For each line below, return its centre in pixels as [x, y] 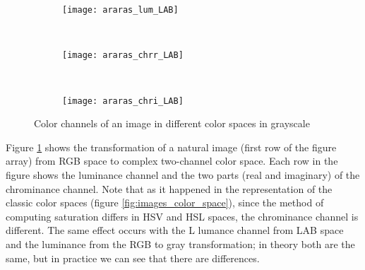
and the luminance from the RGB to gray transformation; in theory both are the [180, 243]
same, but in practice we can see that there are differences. [133, 258]
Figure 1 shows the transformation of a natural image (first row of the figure [171, 147]
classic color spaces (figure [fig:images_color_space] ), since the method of [165, 202]
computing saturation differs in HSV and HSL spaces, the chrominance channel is [182, 216]
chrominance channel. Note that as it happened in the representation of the [169, 188]
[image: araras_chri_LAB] [123, 101]
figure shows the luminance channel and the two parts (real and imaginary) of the [183, 174]
